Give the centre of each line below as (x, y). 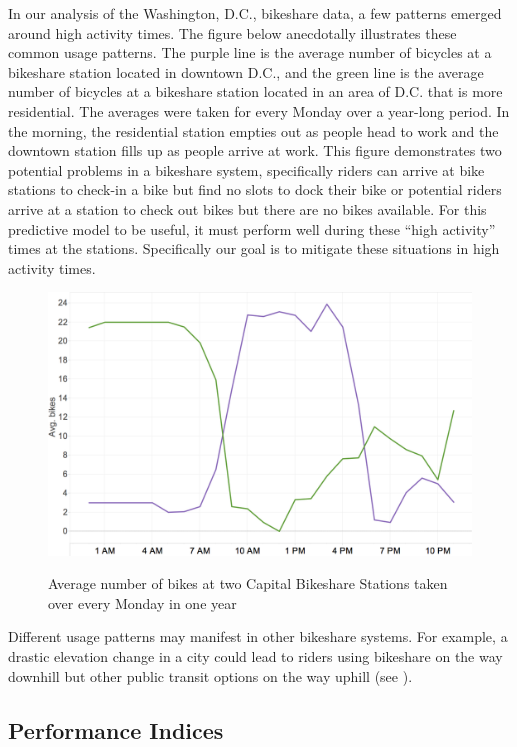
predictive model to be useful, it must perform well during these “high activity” (252, 228)
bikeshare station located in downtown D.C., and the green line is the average (246, 71)
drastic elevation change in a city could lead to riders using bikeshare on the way (255, 656)
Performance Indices (116, 729)
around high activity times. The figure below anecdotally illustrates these (232, 32)
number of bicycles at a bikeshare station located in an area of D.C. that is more (255, 91)
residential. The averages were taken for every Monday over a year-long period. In (259, 110)
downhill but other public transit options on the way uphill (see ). (210, 675)
